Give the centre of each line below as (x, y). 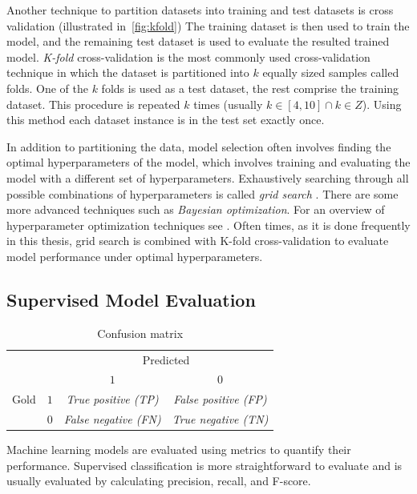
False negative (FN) (112, 419)
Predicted (166, 359)
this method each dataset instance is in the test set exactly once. (166, 120)
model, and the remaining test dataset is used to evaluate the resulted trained (198, 41)
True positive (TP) (112, 399)
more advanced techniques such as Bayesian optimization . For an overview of (196, 209)
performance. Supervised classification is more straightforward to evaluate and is (204, 465)
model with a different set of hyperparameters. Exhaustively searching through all (208, 177)
